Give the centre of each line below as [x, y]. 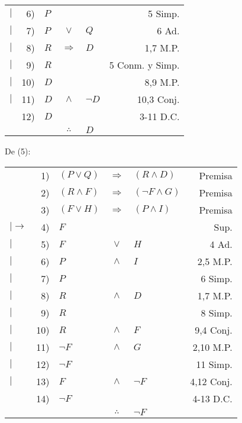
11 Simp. [214, 364]
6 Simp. [217, 278]
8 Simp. [217, 312]
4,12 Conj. [211, 381]
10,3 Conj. [158, 99]
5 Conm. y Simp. [144, 65]
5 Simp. [164, 13]
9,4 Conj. [214, 330]
